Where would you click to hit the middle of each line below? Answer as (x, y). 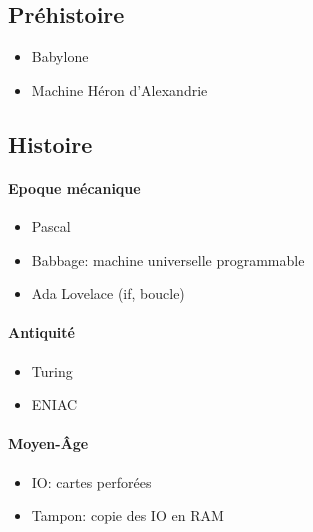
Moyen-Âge (48, 443)
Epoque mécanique (74, 187)
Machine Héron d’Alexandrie (119, 89)
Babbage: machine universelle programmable (168, 259)
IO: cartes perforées (91, 481)
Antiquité (41, 332)
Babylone (60, 56)
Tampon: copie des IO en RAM (127, 515)
